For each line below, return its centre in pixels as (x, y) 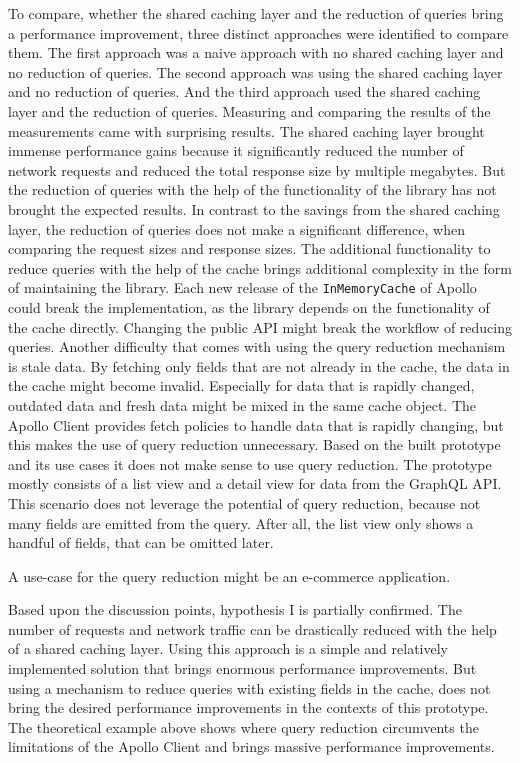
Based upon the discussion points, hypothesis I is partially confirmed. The (235, 609)
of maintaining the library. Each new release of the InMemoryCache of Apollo (242, 287)
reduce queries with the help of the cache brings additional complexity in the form (260, 267)
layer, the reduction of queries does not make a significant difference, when (236, 228)
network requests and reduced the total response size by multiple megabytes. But (257, 169)
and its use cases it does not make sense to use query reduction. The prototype (250, 463)
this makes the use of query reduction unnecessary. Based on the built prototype (254, 444)
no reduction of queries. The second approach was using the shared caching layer (255, 71)
